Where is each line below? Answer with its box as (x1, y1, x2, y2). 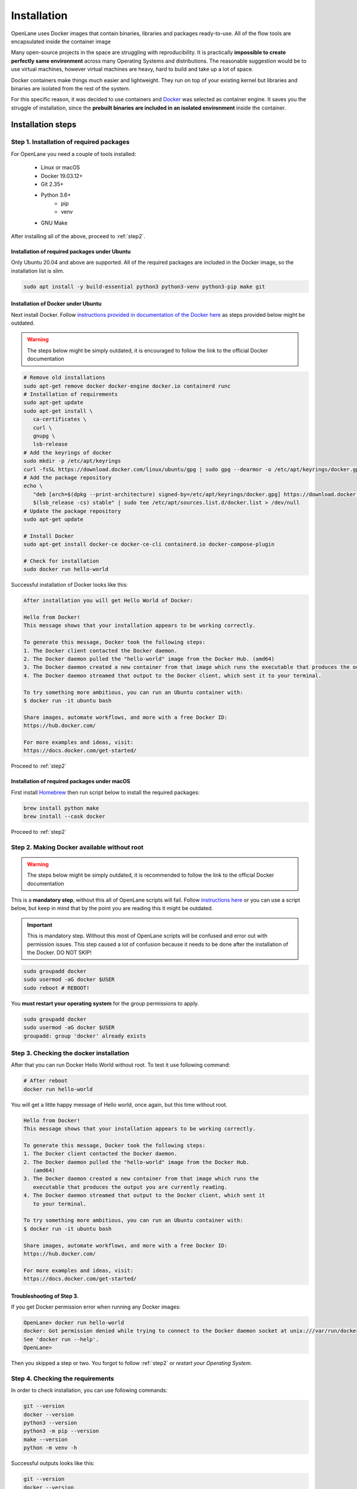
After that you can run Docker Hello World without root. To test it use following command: (11, 1061, 230, 1069)
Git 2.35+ (40, 180, 64, 188)
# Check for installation (23, 557, 99, 564)
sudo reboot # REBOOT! (23, 985, 90, 991)
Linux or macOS (40, 164, 80, 171)
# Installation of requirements (23, 391, 118, 398)
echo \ (23, 482, 43, 490)
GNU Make (40, 219, 68, 226)
